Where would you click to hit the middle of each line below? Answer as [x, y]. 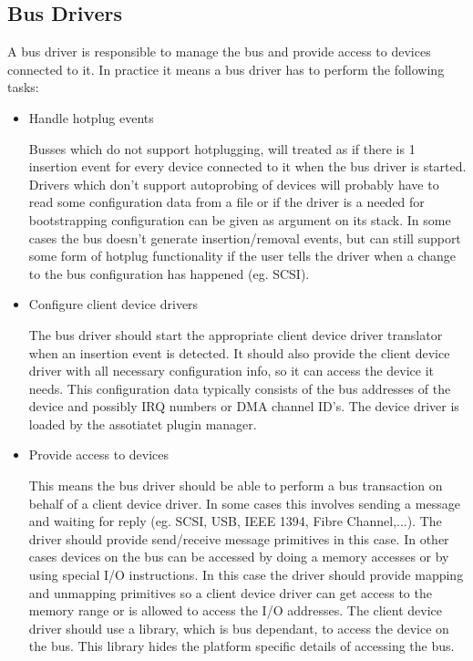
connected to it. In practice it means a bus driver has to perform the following [226, 69]
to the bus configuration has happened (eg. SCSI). [169, 273]
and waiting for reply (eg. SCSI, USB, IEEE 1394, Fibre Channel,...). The [235, 521]
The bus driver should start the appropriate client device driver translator [236, 334]
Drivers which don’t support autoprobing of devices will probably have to [234, 184]
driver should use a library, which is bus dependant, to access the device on [239, 628]
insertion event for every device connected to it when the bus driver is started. [247, 166]
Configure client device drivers [113, 304]
